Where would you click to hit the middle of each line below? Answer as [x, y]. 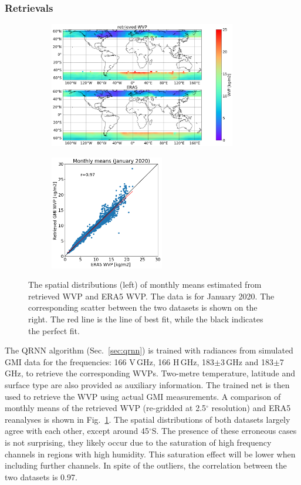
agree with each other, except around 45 [77, 431]
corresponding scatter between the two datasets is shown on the [143, 307]
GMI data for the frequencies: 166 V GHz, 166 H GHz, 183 [110, 361]
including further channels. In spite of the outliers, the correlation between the [146, 465]
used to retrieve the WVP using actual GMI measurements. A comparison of [143, 396]
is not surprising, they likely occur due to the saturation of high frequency [138, 442]
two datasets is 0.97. [41, 476]
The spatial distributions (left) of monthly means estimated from [145, 284]
